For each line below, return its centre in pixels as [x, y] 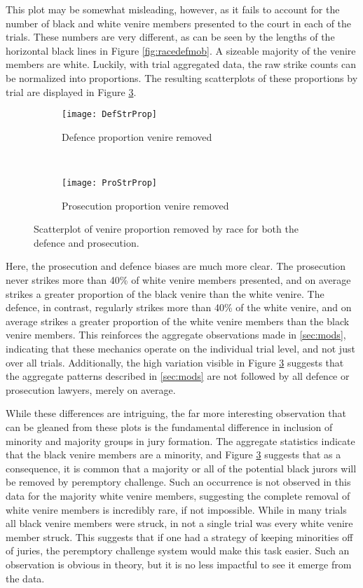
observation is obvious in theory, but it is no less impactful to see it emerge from [179, 564]
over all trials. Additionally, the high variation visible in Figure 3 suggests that [175, 362]
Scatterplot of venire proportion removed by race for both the [166, 229]
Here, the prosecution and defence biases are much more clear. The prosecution [176, 266]
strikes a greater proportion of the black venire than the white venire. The [165, 293]
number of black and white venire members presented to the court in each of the [179, 23]
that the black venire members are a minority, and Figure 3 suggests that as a [173, 454]
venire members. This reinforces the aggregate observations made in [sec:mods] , [176, 335]
